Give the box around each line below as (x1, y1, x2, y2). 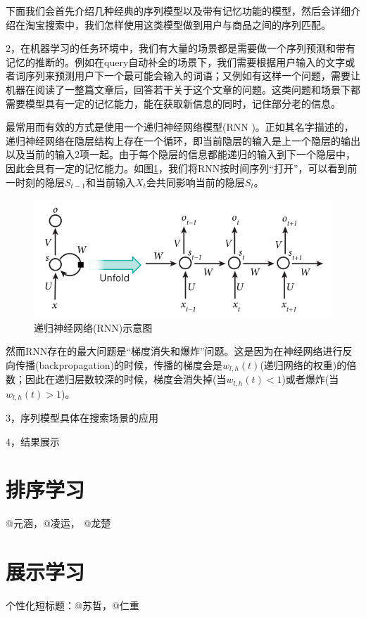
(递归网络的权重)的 (260, 357, 347, 372)
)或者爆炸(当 (282, 372, 339, 387)
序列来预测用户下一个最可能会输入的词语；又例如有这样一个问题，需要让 (25, 68, 360, 83)
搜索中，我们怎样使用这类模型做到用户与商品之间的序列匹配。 (44, 17, 331, 32)
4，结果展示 (6, 434, 60, 448)
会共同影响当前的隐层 (146, 174, 245, 189)
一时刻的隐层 (6, 174, 65, 189)
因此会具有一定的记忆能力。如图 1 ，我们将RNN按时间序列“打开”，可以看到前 (6, 160, 358, 175)
